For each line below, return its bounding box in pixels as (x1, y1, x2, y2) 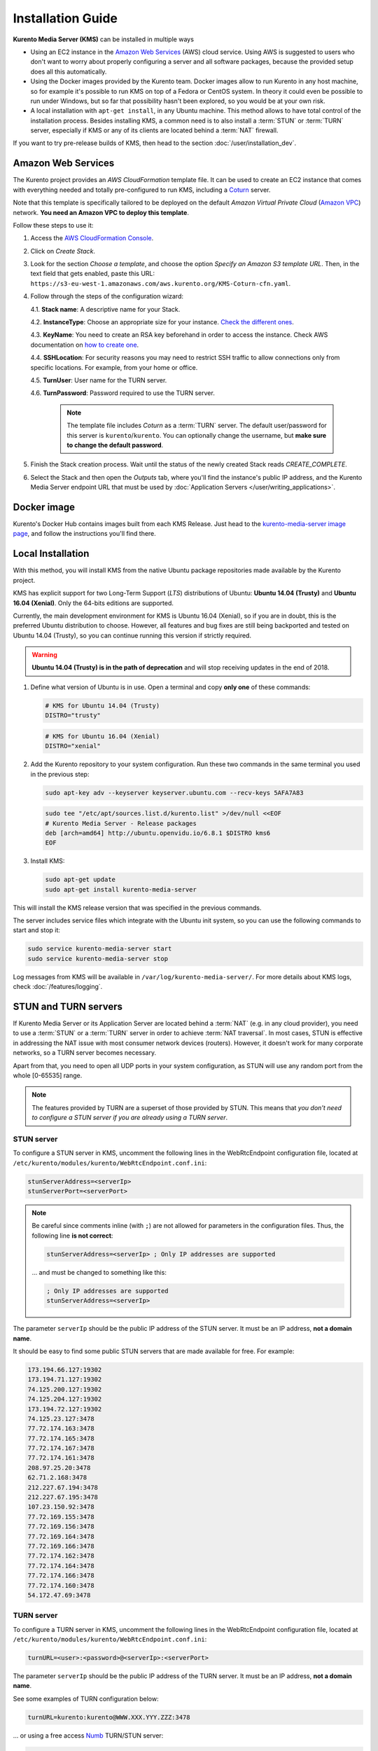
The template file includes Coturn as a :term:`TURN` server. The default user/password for (66, 421, 327, 430)
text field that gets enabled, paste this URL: (30, 270, 155, 278)
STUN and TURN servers (13, 1000, 122, 1012)
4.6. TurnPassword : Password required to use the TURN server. (30, 389, 215, 397)
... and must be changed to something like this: (31, 1268, 167, 1276)
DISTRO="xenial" (45, 742, 101, 750)
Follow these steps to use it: (13, 221, 94, 229)
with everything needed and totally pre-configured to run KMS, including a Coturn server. (13, 186, 271, 194)
